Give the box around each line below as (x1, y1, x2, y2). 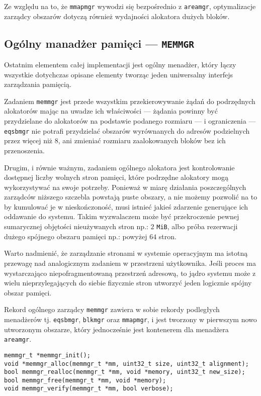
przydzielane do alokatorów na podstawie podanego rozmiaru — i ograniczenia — (4, 116, 256, 126)
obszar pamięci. (4, 287, 52, 298)
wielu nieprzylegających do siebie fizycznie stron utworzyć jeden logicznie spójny (4, 277, 252, 288)
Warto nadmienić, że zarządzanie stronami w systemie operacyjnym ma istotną (4, 248, 248, 258)
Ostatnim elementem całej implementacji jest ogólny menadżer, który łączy (4, 59, 236, 70)
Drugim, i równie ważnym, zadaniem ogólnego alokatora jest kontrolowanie (4, 162, 235, 172)
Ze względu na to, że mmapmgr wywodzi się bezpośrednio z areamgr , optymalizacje (4, 1, 256, 11)
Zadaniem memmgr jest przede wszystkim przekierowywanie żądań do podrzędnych (4, 95, 255, 106)
